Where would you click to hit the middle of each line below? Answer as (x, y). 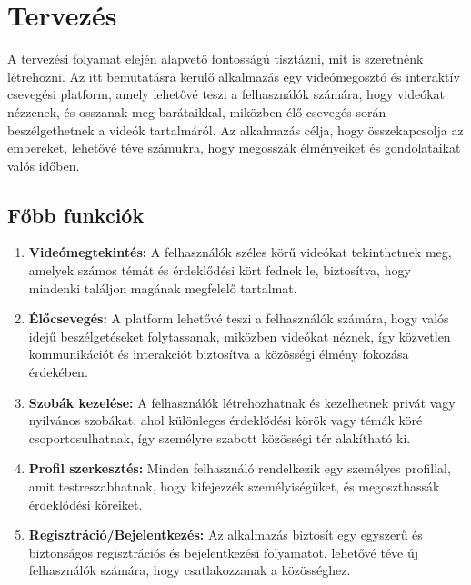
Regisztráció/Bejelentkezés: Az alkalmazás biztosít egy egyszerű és (225, 535)
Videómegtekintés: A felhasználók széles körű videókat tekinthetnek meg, (240, 252)
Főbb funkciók (76, 214)
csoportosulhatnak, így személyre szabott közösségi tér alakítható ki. (220, 437)
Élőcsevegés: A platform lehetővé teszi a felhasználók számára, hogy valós (239, 318)
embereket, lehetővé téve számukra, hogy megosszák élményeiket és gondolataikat (234, 148)
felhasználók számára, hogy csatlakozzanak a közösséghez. (190, 570)
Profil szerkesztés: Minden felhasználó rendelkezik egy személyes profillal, (240, 468)
